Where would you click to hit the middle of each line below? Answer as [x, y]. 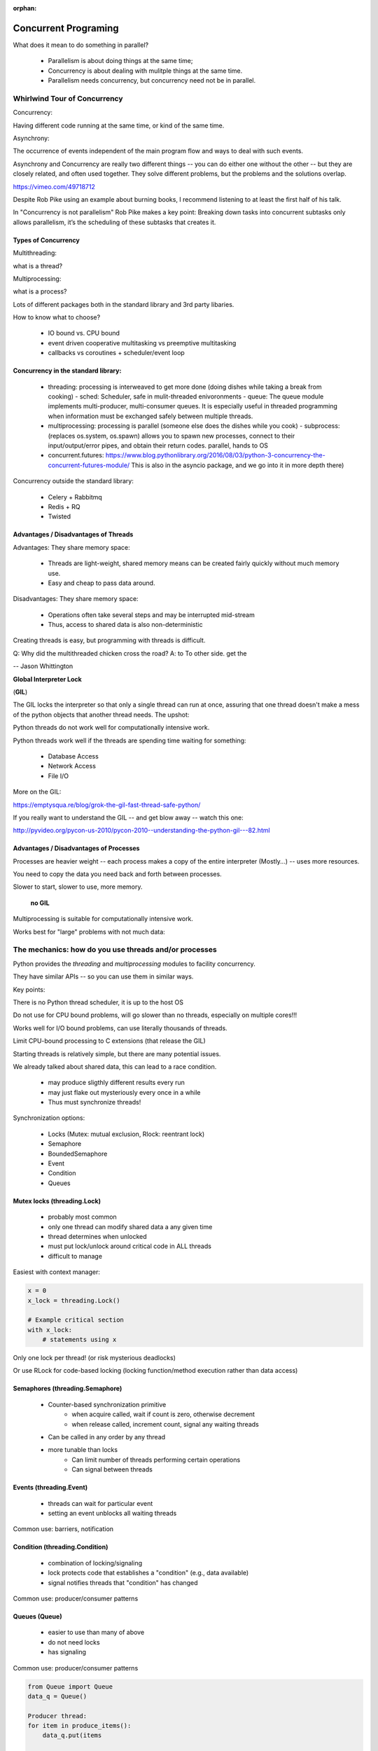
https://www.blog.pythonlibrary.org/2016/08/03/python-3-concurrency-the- [215, 455]
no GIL [40, 903]
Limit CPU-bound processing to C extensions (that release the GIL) [109, 1041]
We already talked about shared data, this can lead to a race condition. [115, 1066]
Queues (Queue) [37, 1616]
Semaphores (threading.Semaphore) [68, 1389]
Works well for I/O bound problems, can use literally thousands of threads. [120, 1028]
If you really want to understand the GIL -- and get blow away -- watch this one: [128, 817]
